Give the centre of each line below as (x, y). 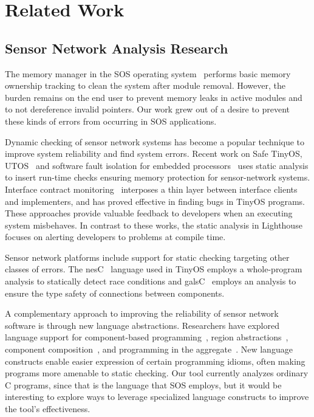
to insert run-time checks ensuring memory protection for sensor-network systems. (158, 177)
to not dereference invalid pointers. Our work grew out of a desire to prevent (148, 109)
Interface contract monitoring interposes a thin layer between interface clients (151, 189)
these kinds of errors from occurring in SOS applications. (111, 121)
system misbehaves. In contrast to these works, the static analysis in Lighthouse (154, 225)
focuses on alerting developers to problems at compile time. (115, 237)
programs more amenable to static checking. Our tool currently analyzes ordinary (157, 373)
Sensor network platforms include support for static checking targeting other (147, 257)
